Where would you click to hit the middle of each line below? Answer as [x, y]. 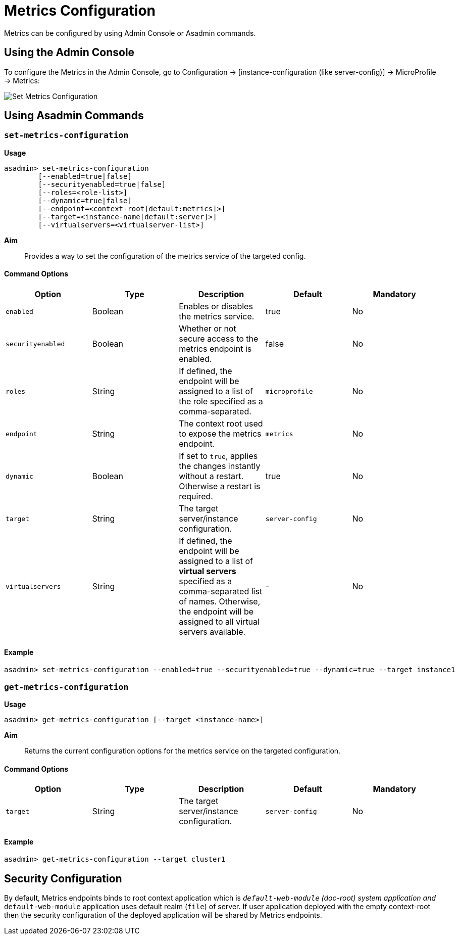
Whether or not [208, 329]
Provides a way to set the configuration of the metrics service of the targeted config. [165, 256]
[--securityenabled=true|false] [102, 184]
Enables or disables [216, 307]
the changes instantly [220, 466]
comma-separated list [221, 592]
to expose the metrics [220, 434]
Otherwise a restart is [220, 486]
